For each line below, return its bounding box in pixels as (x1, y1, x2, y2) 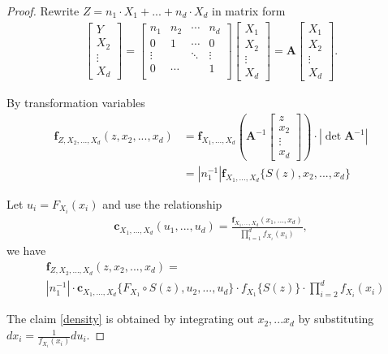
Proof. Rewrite (6, 2, 80, 19)
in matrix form (212, 2, 286, 19)
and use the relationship (102, 195, 222, 212)
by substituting (298, 310, 374, 327)
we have (6, 242, 46, 259)
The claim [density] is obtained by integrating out (6, 310, 254, 327)
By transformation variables (6, 94, 145, 111)
